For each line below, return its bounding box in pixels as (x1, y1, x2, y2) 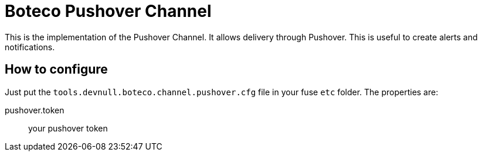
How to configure (5, 62, 108, 77)
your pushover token (28, 123, 108, 133)
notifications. (5, 41, 55, 52)
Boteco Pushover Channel (5, 1, 212, 21)
